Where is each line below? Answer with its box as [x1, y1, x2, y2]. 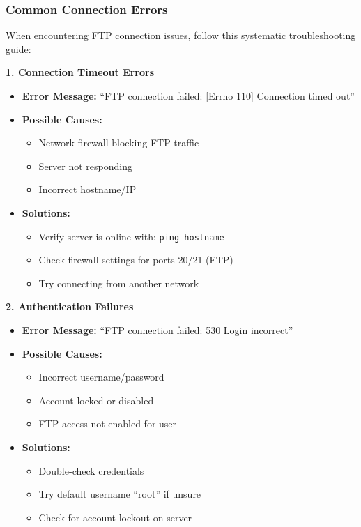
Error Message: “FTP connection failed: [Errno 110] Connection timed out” [22, 89, 355, 102]
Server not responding [38, 158, 132, 173]
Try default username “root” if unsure [38, 487, 201, 501]
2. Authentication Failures [6, 299, 134, 314]
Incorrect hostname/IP [38, 182, 137, 197]
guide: [6, 41, 31, 56]
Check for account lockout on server [38, 510, 192, 524]
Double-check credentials [38, 463, 144, 478]
